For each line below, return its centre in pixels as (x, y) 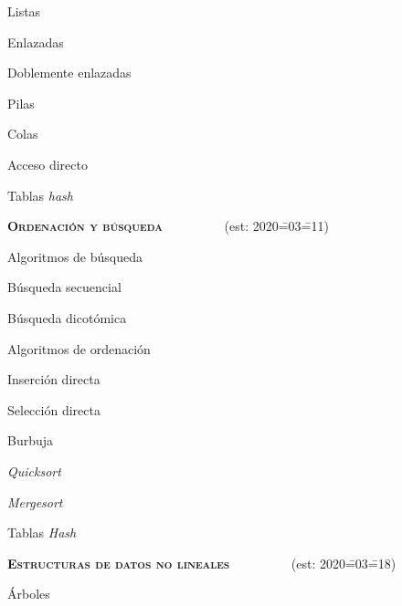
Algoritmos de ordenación (79, 348)
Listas (24, 11)
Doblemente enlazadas (69, 73)
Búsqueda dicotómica (67, 317)
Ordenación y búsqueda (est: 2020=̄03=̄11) (168, 226)
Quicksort (34, 470)
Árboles (29, 594)
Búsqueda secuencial (64, 287)
